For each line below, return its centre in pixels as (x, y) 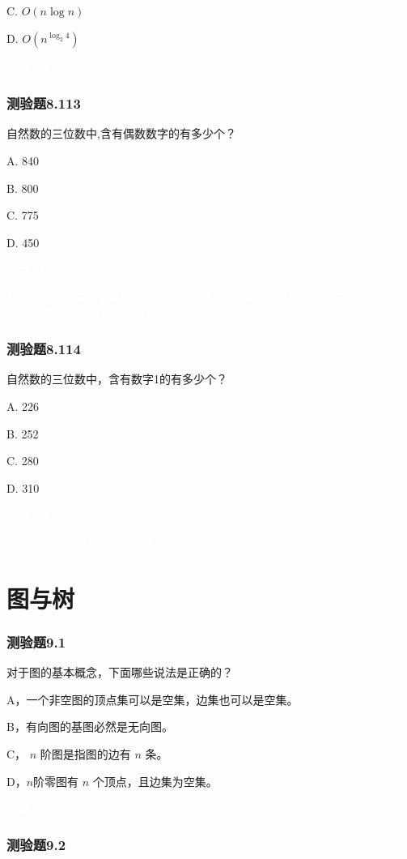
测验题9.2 (36, 844)
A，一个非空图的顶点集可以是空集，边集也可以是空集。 (153, 699)
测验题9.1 (36, 641)
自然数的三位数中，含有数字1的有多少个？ (117, 379)
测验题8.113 (44, 103)
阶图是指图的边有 (85, 753)
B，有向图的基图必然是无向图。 (90, 727)
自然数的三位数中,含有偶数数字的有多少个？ (121, 133)
